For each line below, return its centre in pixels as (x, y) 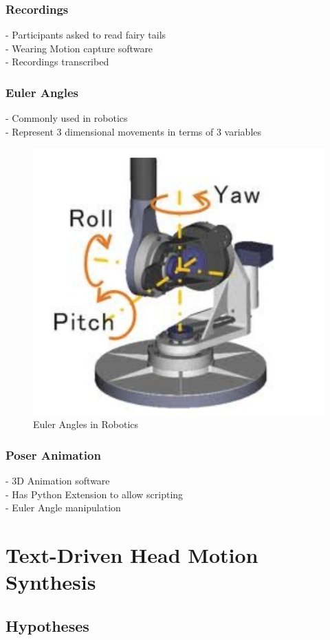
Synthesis (51, 582)
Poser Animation (53, 455)
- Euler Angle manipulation (63, 508)
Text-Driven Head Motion (132, 554)
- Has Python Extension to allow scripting (95, 494)
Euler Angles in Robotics (86, 424)
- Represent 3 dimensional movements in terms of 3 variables (134, 131)
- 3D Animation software (58, 480)
